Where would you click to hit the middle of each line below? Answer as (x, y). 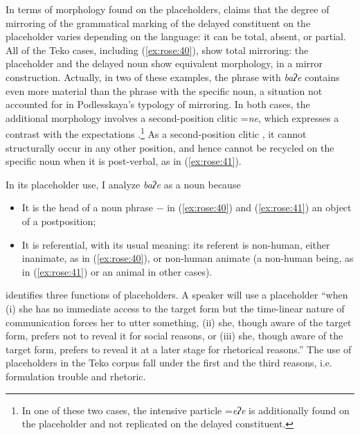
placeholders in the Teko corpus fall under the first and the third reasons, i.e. (169, 363)
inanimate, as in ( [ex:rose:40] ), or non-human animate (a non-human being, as (188, 258)
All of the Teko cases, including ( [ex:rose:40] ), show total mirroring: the (157, 50)
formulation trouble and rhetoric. (76, 376)
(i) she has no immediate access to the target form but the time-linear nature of (175, 308)
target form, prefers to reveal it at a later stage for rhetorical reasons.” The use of (179, 349)
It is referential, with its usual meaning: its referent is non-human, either (176, 244)
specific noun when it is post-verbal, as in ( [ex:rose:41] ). (124, 161)
